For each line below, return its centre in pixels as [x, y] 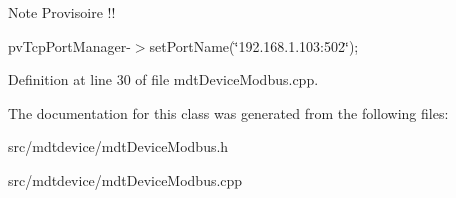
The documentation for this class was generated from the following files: [228, 112]
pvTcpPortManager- [69, 45]
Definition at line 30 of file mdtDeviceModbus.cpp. [163, 79]
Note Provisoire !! [62, 12]
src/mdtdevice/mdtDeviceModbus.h [118, 146]
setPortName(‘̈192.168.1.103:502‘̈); [254, 45]
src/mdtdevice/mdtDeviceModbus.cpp [125, 179]
